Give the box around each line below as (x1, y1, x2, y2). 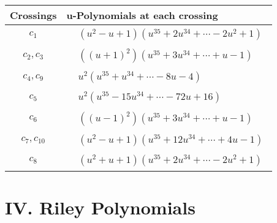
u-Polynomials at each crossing (66, 8, 218, 22)
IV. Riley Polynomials (5, 195, 195, 220)
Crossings (10, 8, 57, 22)
